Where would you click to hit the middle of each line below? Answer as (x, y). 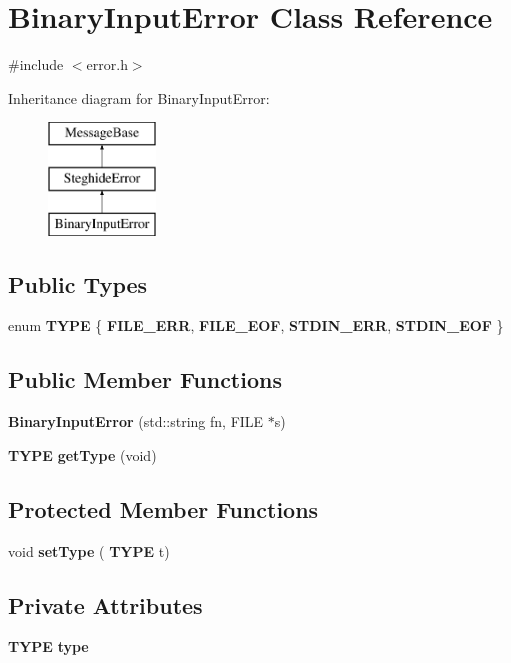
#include (36, 64)
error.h (107, 64)
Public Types (78, 283)
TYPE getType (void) (82, 454)
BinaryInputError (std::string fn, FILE (136, 421)
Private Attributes (105, 604)
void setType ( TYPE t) (89, 550)
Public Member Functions (145, 379)
